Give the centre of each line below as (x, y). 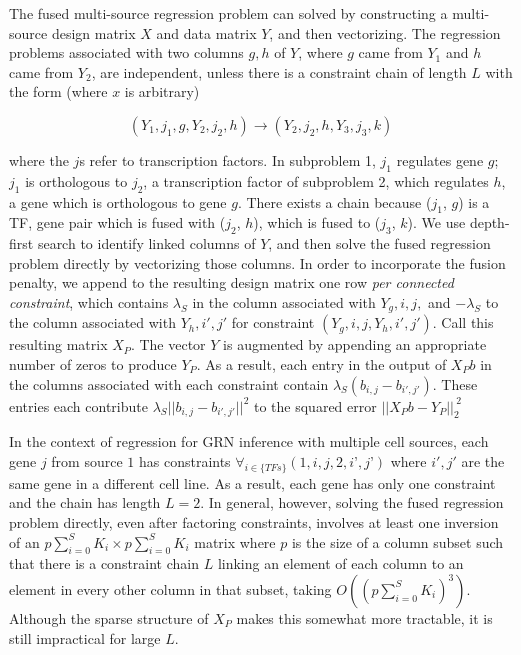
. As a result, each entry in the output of (321, 363)
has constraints (184, 460)
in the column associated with (284, 301)
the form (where (58, 91)
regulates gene (440, 159)
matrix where (235, 541)
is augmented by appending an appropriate (355, 344)
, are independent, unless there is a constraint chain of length (279, 71)
